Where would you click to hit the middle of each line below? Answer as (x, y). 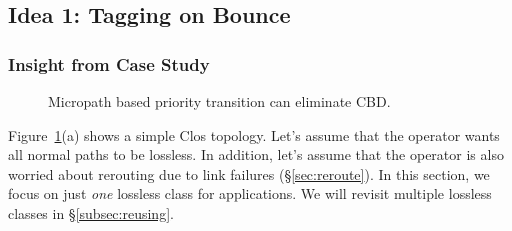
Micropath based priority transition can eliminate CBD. (219, 101)
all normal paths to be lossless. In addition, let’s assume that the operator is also (256, 154)
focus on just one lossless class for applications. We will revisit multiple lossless (250, 193)
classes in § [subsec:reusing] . (91, 212)
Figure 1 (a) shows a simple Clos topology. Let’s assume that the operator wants (254, 134)
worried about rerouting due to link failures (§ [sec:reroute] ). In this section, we (249, 173)
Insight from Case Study (109, 63)
